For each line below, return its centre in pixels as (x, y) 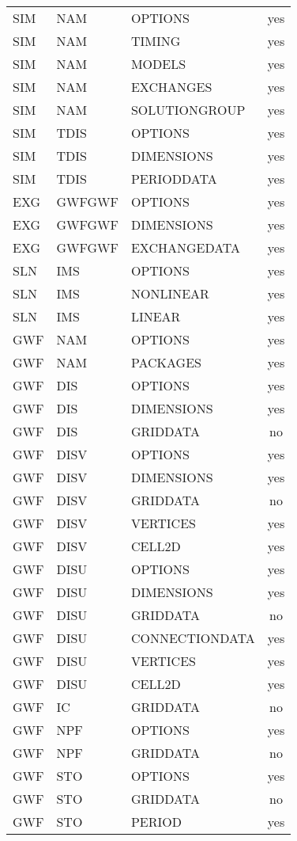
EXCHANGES (171, 87)
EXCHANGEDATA (186, 247)
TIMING (156, 41)
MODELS (158, 64)
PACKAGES (166, 362)
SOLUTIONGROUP (188, 110)
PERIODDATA (174, 179)
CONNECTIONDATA (193, 638)
